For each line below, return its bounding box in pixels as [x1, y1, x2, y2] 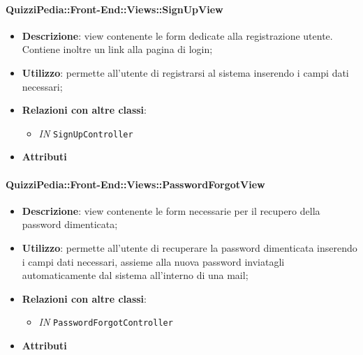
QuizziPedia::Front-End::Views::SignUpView [6, 1, 223, 16]
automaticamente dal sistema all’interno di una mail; [22, 268, 249, 282]
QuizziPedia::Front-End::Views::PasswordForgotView [6, 176, 265, 191]
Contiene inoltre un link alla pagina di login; [22, 42, 213, 56]
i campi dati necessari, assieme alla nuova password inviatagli [22, 254, 285, 269]
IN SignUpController [38, 126, 133, 140]
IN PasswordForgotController [38, 315, 173, 329]
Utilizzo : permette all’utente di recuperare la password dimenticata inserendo [22, 241, 357, 255]
